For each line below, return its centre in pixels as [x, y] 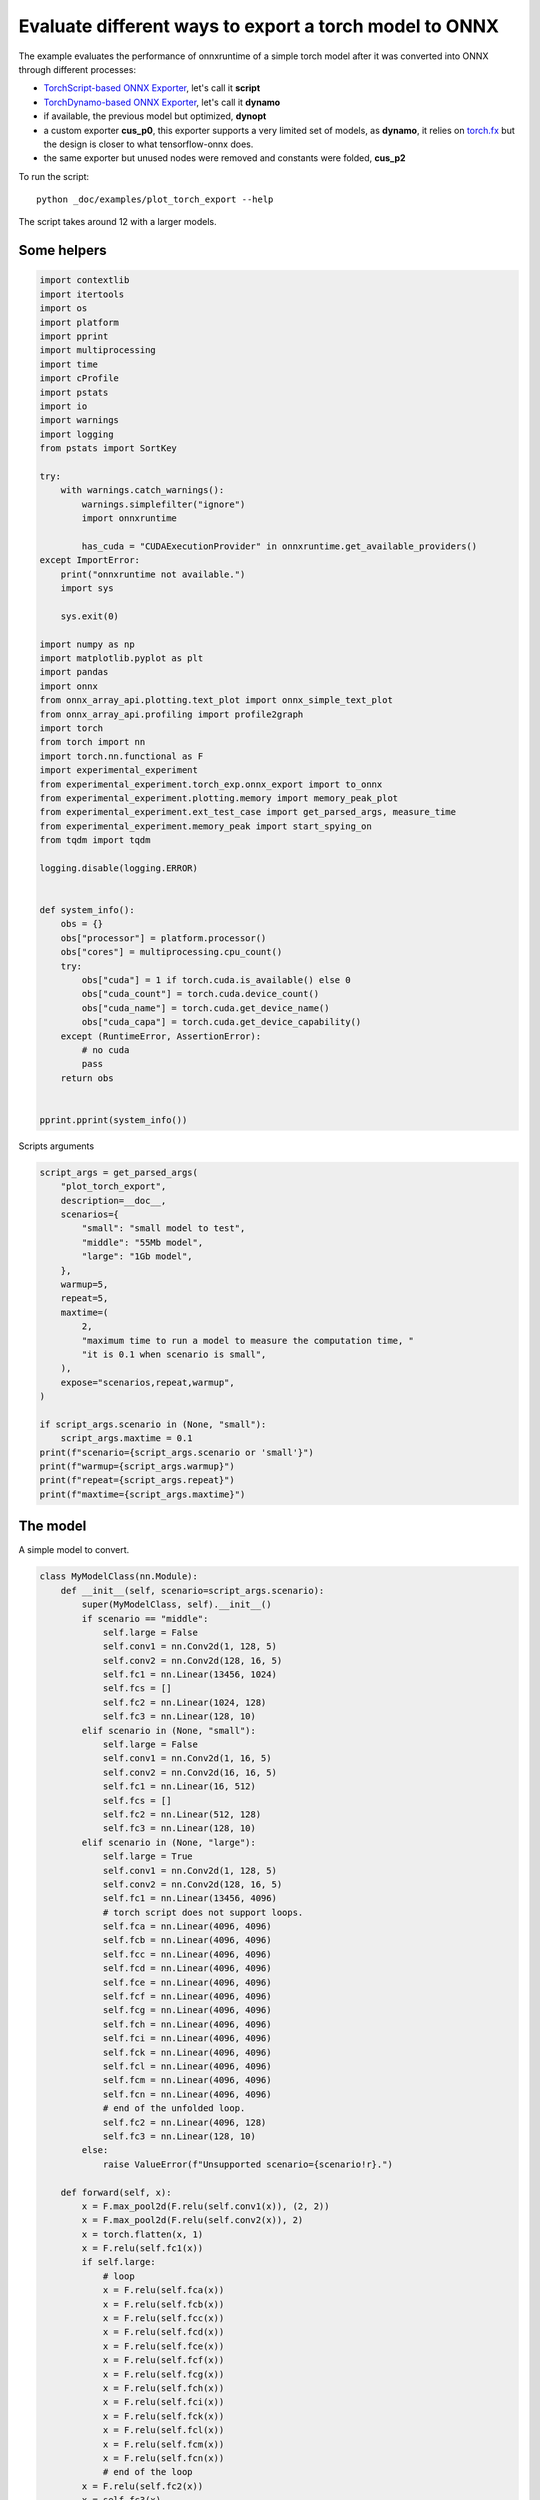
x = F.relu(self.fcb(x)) [163, 2304]
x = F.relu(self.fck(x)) [163, 2416]
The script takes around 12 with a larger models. [117, 222]
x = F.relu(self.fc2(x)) [142, 2486]
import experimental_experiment [119, 770]
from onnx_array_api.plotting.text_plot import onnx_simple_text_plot [216, 700]
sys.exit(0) [90, 616]
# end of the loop [148, 2472]
